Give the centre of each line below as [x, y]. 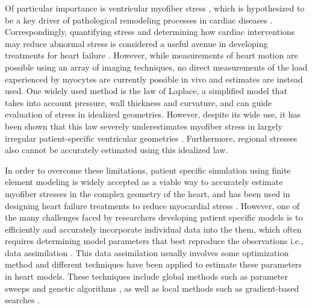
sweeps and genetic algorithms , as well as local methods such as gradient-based [152, 288]
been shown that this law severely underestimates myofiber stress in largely [144, 126]
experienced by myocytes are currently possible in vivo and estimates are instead [154, 79]
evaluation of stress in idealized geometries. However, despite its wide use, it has [153, 114]
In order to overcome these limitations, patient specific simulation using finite [148, 170]
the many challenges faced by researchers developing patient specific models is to [154, 217]
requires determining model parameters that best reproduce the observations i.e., [154, 241]
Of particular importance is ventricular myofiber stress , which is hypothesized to [155, 8]
